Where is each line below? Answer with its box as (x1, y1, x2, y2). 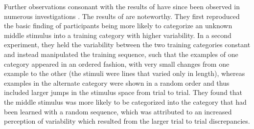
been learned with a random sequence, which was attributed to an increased (4, 106, 232, 116)
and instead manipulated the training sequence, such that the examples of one (4, 49, 238, 59)
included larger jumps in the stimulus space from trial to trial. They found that (4, 87, 243, 97)
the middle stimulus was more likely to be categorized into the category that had (4, 96, 247, 107)
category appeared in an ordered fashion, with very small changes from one (4, 58, 230, 69)
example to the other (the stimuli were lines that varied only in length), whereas (4, 68, 245, 78)
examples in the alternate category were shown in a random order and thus (4, 77, 230, 88)
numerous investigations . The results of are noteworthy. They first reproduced (4, 11, 240, 21)
